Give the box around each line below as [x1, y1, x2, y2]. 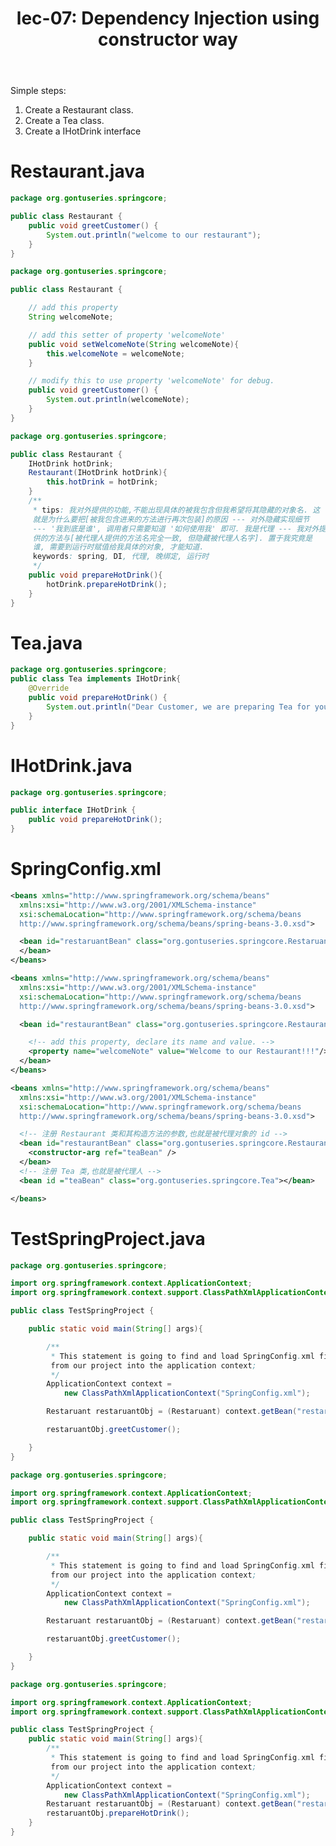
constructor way [98, 28, 238, 51]
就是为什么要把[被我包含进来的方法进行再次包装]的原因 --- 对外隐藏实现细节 [32, 514, 310, 524]
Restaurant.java [10, 160, 145, 183]
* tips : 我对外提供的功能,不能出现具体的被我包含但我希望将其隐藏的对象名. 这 [32, 505, 321, 515]
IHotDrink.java [10, 754, 133, 777]
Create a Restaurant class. [24, 104, 134, 116]
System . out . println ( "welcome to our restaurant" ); [46, 230, 262, 240]
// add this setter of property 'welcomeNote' [28, 330, 226, 340]
